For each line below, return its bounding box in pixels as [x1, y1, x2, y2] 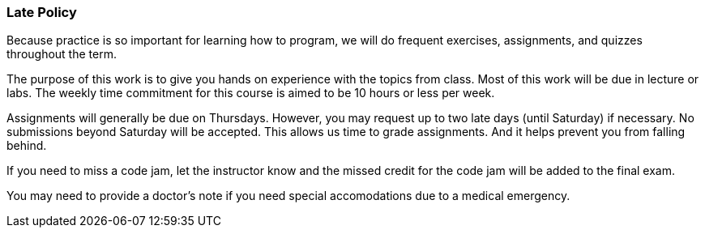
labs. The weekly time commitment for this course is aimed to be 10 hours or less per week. [6, 86, 495, 100]
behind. [6, 138, 47, 153]
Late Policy [6, 4, 77, 20]
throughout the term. [6, 47, 117, 62]
